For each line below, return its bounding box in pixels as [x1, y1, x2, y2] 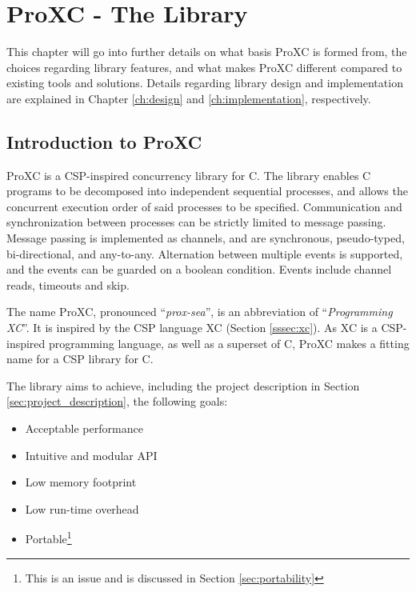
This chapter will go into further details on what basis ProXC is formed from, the [6, 43, 407, 60]
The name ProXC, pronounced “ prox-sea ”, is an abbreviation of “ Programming [6, 303, 393, 320]
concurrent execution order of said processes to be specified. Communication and [6, 198, 402, 214]
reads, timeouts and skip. [6, 276, 130, 293]
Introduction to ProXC [6, 129, 202, 154]
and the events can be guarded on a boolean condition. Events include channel [6, 261, 392, 278]
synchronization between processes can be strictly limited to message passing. [6, 214, 386, 230]
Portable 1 [25, 528, 72, 547]
